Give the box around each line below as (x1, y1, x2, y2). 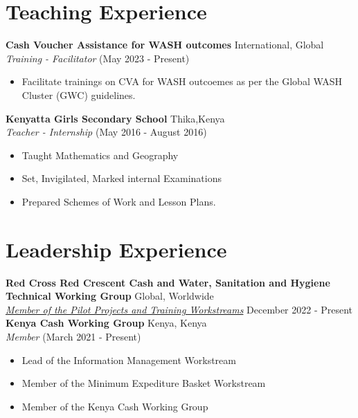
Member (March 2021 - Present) (6, 329, 141, 343)
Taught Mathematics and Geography (21, 147, 179, 162)
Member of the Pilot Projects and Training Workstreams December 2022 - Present (6, 302, 353, 316)
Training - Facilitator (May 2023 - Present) (6, 51, 190, 65)
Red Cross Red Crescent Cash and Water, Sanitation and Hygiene (6, 275, 330, 289)
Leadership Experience (6, 235, 227, 263)
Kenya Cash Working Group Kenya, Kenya (6, 316, 207, 330)
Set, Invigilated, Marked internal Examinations (21, 171, 222, 185)
